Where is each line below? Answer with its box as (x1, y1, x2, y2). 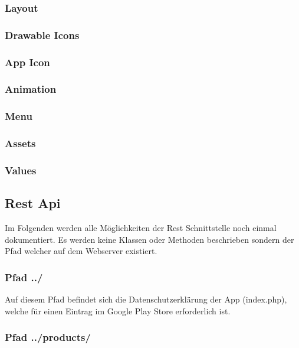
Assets (5, 136, 36, 151)
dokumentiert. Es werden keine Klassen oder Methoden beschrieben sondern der (5, 233, 294, 245)
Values (5, 162, 37, 177)
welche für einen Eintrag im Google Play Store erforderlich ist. (5, 304, 231, 317)
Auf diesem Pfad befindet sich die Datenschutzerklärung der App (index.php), (5, 293, 287, 305)
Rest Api (5, 194, 61, 212)
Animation (5, 82, 57, 96)
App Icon (5, 54, 50, 69)
